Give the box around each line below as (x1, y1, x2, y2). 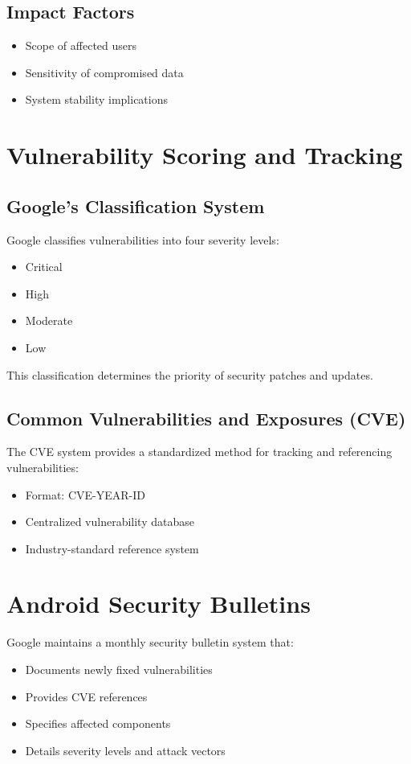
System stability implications (25, 91, 168, 108)
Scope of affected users (25, 37, 137, 54)
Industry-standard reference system (25, 540, 199, 557)
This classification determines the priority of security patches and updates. (6, 366, 373, 383)
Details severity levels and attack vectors (25, 741, 226, 758)
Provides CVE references (25, 688, 148, 704)
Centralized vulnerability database (25, 513, 194, 530)
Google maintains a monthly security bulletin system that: (6, 634, 294, 651)
